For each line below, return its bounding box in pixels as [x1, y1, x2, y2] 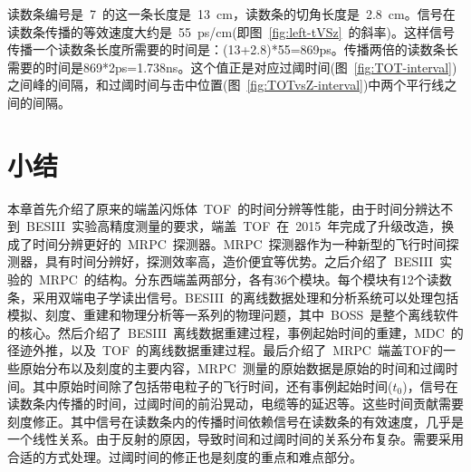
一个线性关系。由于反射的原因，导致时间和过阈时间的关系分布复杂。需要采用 [7, 429, 464, 448]
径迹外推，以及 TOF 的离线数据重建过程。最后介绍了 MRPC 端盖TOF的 [7, 341, 444, 360]
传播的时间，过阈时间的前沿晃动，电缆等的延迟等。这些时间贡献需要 [57, 394, 464, 413]
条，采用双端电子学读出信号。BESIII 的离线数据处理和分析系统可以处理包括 [7, 287, 459, 306]
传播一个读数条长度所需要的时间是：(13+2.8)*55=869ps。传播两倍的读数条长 [7, 40, 458, 59]
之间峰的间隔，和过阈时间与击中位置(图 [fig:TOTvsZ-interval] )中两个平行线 [7, 75, 445, 94]
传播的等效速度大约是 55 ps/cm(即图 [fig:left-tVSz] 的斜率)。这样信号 [44, 22, 455, 41]
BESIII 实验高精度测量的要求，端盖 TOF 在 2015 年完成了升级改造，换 [25, 217, 455, 236]
